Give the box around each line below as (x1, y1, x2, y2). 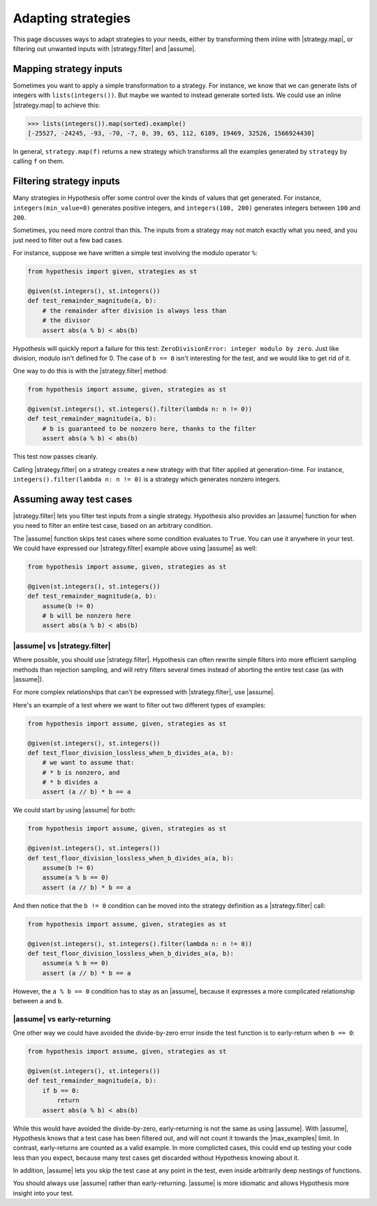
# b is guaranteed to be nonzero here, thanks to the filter (42, 424, 256, 433)
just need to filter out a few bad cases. (13, 236, 124, 244)
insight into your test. (13, 1189, 74, 1197)
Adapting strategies (13, 10, 131, 26)
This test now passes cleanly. (13, 452, 98, 461)
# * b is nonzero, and (42, 768, 120, 776)
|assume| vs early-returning (13, 1014, 111, 1024)
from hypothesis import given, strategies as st (27, 268, 198, 275)
